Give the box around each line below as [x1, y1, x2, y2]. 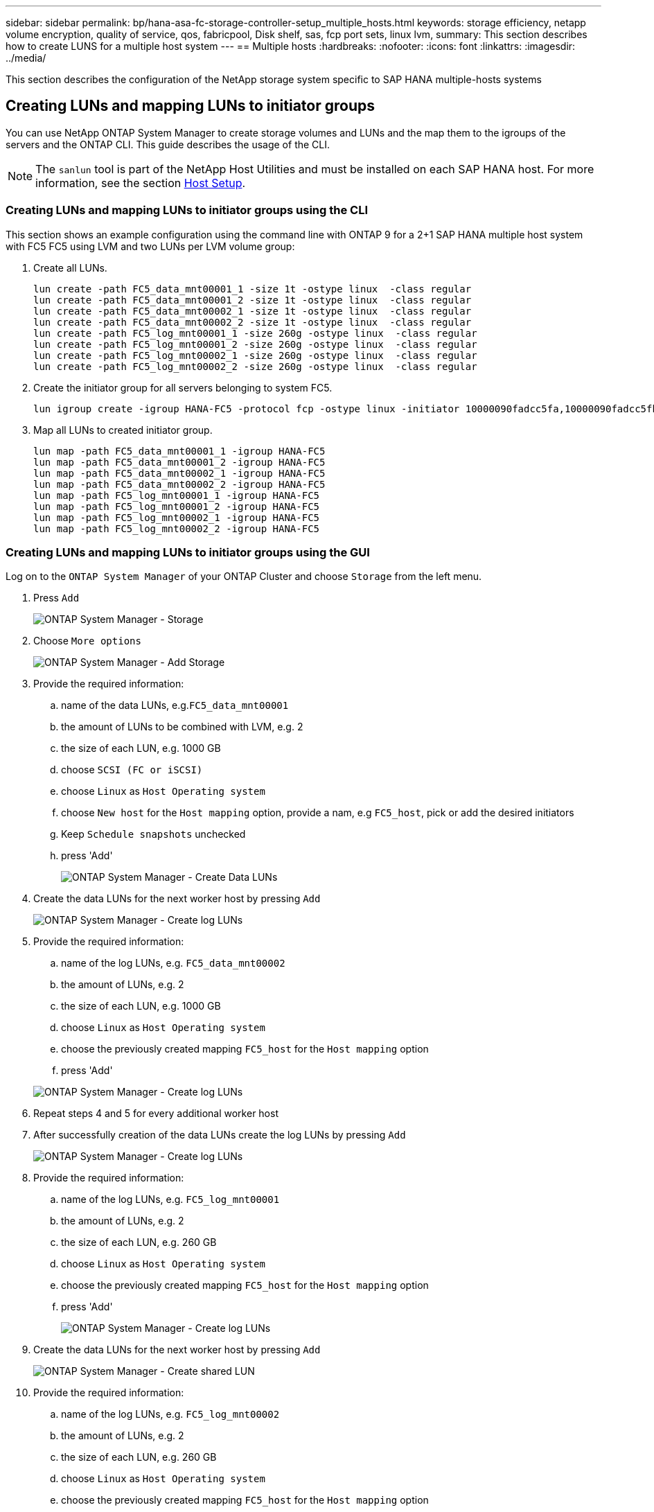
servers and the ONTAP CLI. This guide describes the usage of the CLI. [6, 138, 330, 150]
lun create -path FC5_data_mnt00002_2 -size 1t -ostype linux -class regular [33, 316, 472, 328]
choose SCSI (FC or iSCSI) [61, 764, 203, 776]
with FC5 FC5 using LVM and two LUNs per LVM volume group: [6, 240, 295, 252]
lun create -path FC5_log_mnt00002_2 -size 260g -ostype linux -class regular [33, 360, 477, 372]
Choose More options [33, 635, 141, 647]
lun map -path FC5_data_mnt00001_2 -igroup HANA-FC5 [33, 456, 326, 468]
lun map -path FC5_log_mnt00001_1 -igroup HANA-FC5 [33, 489, 320, 501]
